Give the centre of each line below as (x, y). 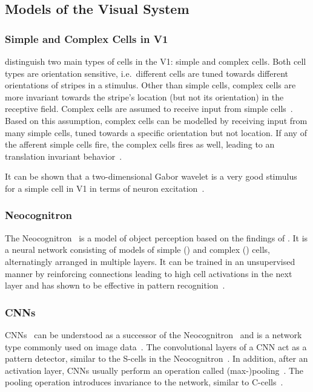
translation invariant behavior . (64, 156)
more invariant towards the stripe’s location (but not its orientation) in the (144, 96)
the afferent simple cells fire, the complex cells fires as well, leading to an (140, 144)
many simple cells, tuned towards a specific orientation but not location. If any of (156, 132)
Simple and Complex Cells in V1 (87, 38)
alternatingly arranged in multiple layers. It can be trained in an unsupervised (150, 261)
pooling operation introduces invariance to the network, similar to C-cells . (144, 382)
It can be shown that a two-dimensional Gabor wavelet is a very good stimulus (151, 176)
